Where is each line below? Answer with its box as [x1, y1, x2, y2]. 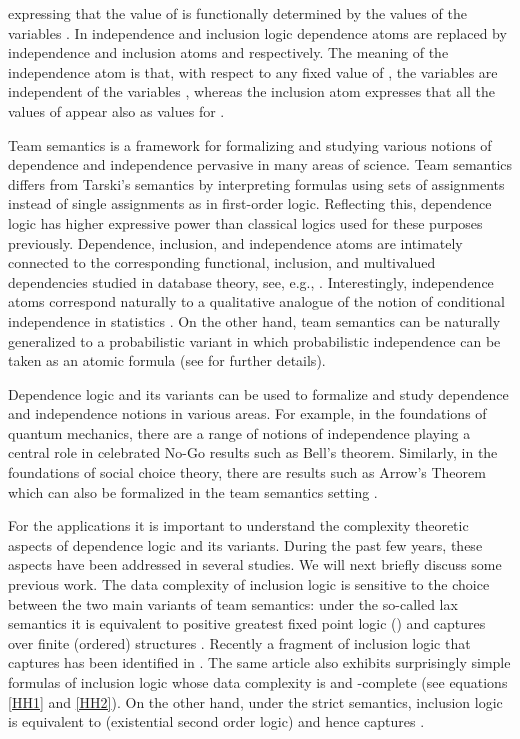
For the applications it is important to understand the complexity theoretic [8, 515, 469, 536]
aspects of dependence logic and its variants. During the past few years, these [8, 534, 483, 555]
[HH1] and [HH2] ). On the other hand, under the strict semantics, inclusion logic [8, 691, 503, 712]
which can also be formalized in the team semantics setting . [8, 481, 378, 502]
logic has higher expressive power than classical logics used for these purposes [8, 212, 483, 233]
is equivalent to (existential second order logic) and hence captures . [8, 711, 425, 732]
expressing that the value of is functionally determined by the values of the [8, 3, 467, 23]
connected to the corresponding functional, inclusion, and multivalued [8, 252, 436, 273]
